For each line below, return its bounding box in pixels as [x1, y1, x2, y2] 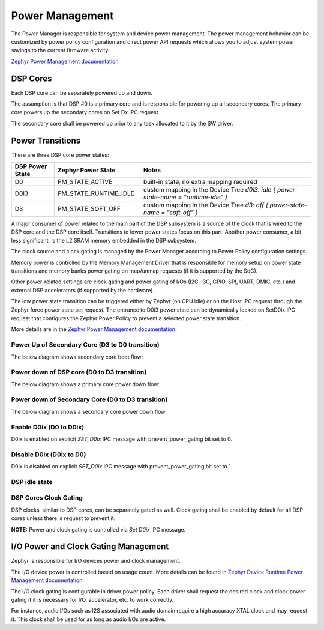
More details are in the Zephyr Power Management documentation [11, 326, 176, 333]
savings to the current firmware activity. [11, 47, 110, 54]
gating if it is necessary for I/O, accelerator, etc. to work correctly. [11, 596, 174, 604]
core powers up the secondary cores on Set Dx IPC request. [11, 109, 160, 116]
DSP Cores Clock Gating [11, 494, 83, 502]
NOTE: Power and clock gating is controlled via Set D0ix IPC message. [11, 526, 186, 533]
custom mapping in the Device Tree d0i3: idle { [143, 186, 276, 194]
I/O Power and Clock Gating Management [11, 541, 169, 552]
